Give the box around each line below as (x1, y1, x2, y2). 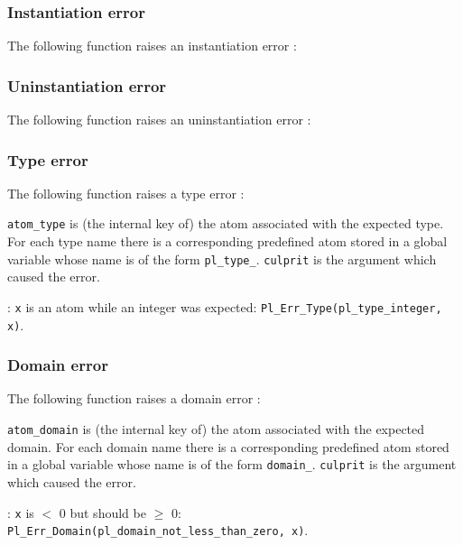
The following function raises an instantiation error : (7, 36, 297, 55)
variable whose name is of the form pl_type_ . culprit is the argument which (7, 249, 437, 268)
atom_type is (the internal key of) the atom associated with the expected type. (7, 214, 444, 233)
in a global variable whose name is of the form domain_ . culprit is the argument (7, 455, 457, 474)
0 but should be (59, 503, 146, 522)
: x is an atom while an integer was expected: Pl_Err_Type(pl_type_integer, (7, 297, 442, 316)
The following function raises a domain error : (7, 389, 261, 408)
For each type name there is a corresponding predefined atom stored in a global (7, 232, 448, 251)
